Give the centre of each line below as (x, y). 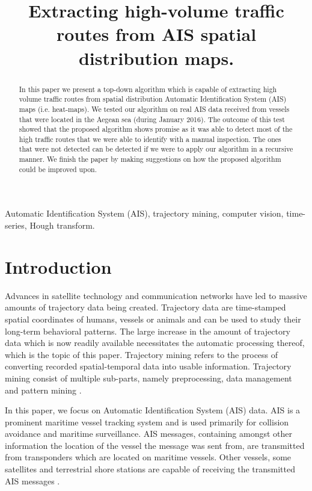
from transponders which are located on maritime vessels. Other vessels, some (148, 457)
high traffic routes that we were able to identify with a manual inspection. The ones (150, 139)
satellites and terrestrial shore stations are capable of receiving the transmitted (150, 469)
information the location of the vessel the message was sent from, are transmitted (155, 445)
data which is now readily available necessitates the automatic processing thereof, (155, 343)
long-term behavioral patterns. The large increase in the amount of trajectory (148, 331)
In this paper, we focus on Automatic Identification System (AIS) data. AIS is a (153, 410)
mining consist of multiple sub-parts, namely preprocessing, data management (148, 378)
